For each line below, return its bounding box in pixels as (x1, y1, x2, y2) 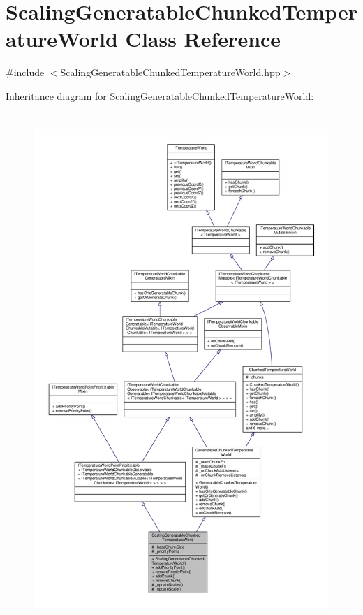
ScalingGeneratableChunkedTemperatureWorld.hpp (60, 65, 281, 80)
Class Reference (125, 24, 281, 53)
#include (6, 65, 45, 80)
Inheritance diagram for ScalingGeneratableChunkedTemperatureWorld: (6, 88, 314, 103)
